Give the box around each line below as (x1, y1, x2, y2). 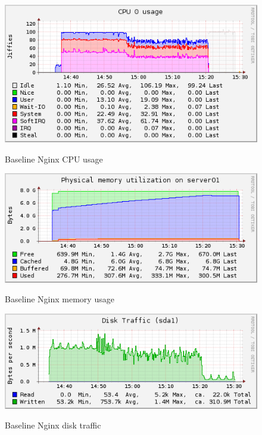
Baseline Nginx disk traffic (5, 419, 101, 431)
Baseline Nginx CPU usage (5, 152, 103, 165)
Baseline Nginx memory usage (5, 293, 114, 305)
